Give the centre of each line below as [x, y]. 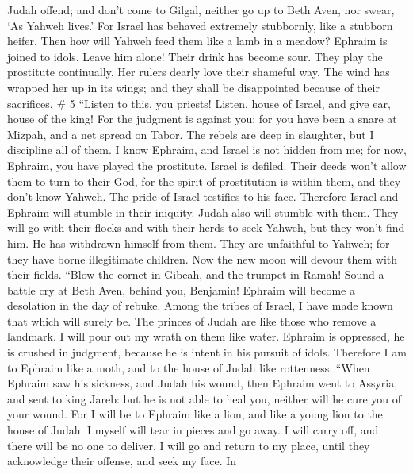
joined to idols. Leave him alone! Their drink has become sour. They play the [195, 56]
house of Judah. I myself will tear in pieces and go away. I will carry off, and [193, 430]
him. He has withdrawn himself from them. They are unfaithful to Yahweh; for [199, 243]
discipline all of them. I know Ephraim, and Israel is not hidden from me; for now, [207, 150]
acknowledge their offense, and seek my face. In [122, 461]
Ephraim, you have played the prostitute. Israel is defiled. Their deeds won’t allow [207, 165]
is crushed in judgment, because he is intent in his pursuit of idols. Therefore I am [207, 352]
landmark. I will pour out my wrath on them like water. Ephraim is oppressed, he [206, 336]
